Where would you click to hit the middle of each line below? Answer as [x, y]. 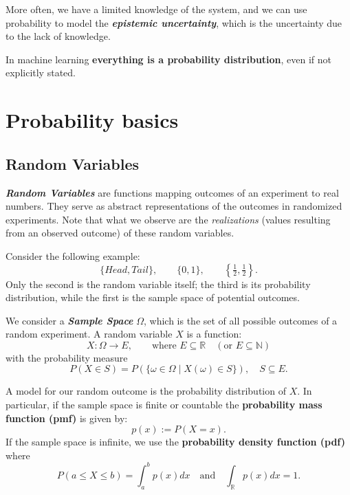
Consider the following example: [73, 255]
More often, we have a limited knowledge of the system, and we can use [156, 9]
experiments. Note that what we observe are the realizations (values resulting [168, 219]
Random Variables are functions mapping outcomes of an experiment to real [172, 192]
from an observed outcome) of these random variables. [120, 233]
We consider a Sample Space [69, 320]
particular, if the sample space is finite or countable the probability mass [164, 405]
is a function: [214, 334]
